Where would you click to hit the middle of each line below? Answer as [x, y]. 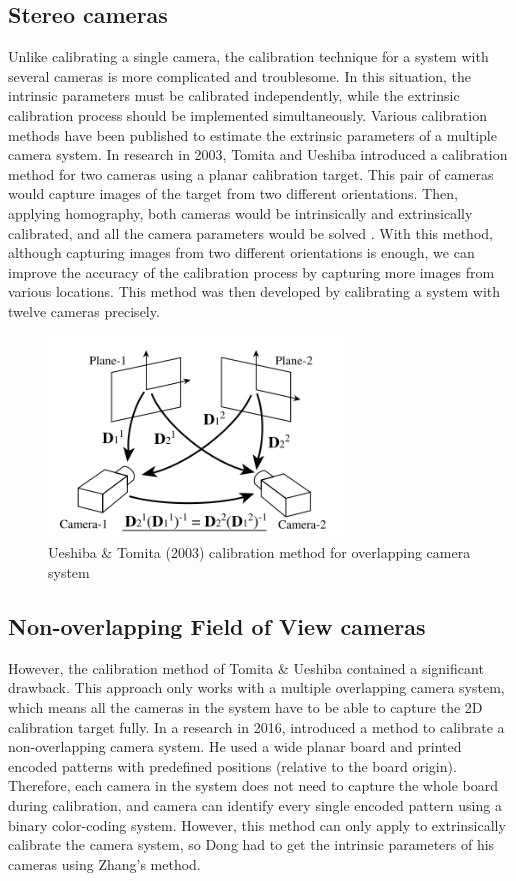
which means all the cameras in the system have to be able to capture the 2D [245, 706]
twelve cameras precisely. [84, 310]
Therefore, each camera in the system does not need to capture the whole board [253, 785]
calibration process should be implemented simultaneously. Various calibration [247, 114]
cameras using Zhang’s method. [104, 863]
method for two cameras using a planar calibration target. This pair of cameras [251, 173]
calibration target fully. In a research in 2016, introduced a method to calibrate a [256, 726]
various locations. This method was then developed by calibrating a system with [254, 291]
